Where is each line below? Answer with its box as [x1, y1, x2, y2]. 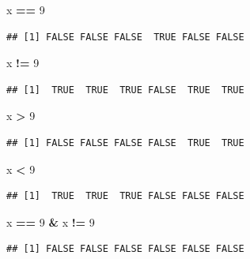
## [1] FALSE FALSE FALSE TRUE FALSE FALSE [6, 31, 244, 43]
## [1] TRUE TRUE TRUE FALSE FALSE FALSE [6, 190, 244, 202]
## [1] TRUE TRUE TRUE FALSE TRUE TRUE [6, 84, 244, 96]
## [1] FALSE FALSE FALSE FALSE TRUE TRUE [6, 137, 244, 148]
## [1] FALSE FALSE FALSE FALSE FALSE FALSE [6, 243, 244, 255]
